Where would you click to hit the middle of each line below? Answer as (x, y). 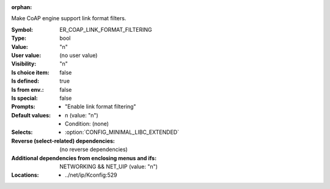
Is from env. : (28, 89)
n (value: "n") (82, 115)
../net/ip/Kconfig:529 (91, 175)
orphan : (22, 7)
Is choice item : (30, 72)
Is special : (24, 98)
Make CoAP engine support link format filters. (69, 18)
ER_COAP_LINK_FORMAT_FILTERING (106, 29)
